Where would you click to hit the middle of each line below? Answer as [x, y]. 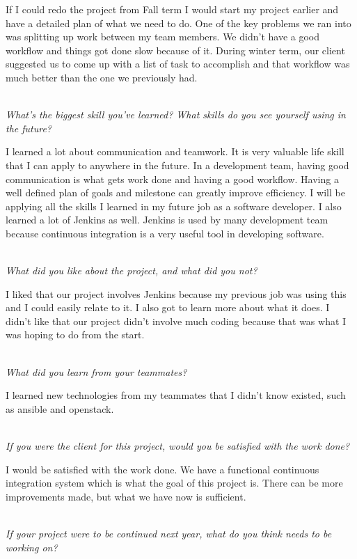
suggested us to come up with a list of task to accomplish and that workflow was [178, 64]
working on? [32, 547]
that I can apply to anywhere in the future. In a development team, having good [177, 165]
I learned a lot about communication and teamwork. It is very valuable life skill [175, 151]
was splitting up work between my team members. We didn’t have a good [162, 37]
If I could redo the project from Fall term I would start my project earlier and [172, 9]
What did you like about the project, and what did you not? [132, 270]
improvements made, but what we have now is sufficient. [126, 496]
